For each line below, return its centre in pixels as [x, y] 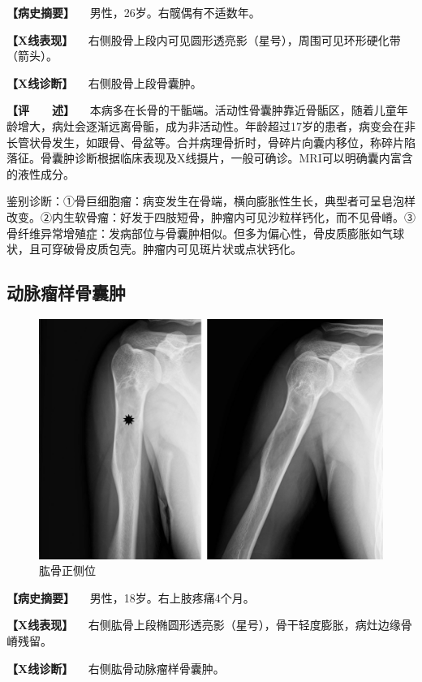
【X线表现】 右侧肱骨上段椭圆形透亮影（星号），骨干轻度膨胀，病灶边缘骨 [209, 625]
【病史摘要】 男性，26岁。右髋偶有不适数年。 [133, 12]
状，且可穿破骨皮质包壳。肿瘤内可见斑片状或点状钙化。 [154, 249]
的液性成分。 [41, 173]
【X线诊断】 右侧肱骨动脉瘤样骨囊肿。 [116, 668]
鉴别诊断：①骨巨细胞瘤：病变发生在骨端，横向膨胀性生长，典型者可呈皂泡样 [211, 201]
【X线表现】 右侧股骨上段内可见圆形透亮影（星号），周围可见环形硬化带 [204, 39]
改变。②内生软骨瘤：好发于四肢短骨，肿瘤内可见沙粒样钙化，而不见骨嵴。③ [211, 216]
